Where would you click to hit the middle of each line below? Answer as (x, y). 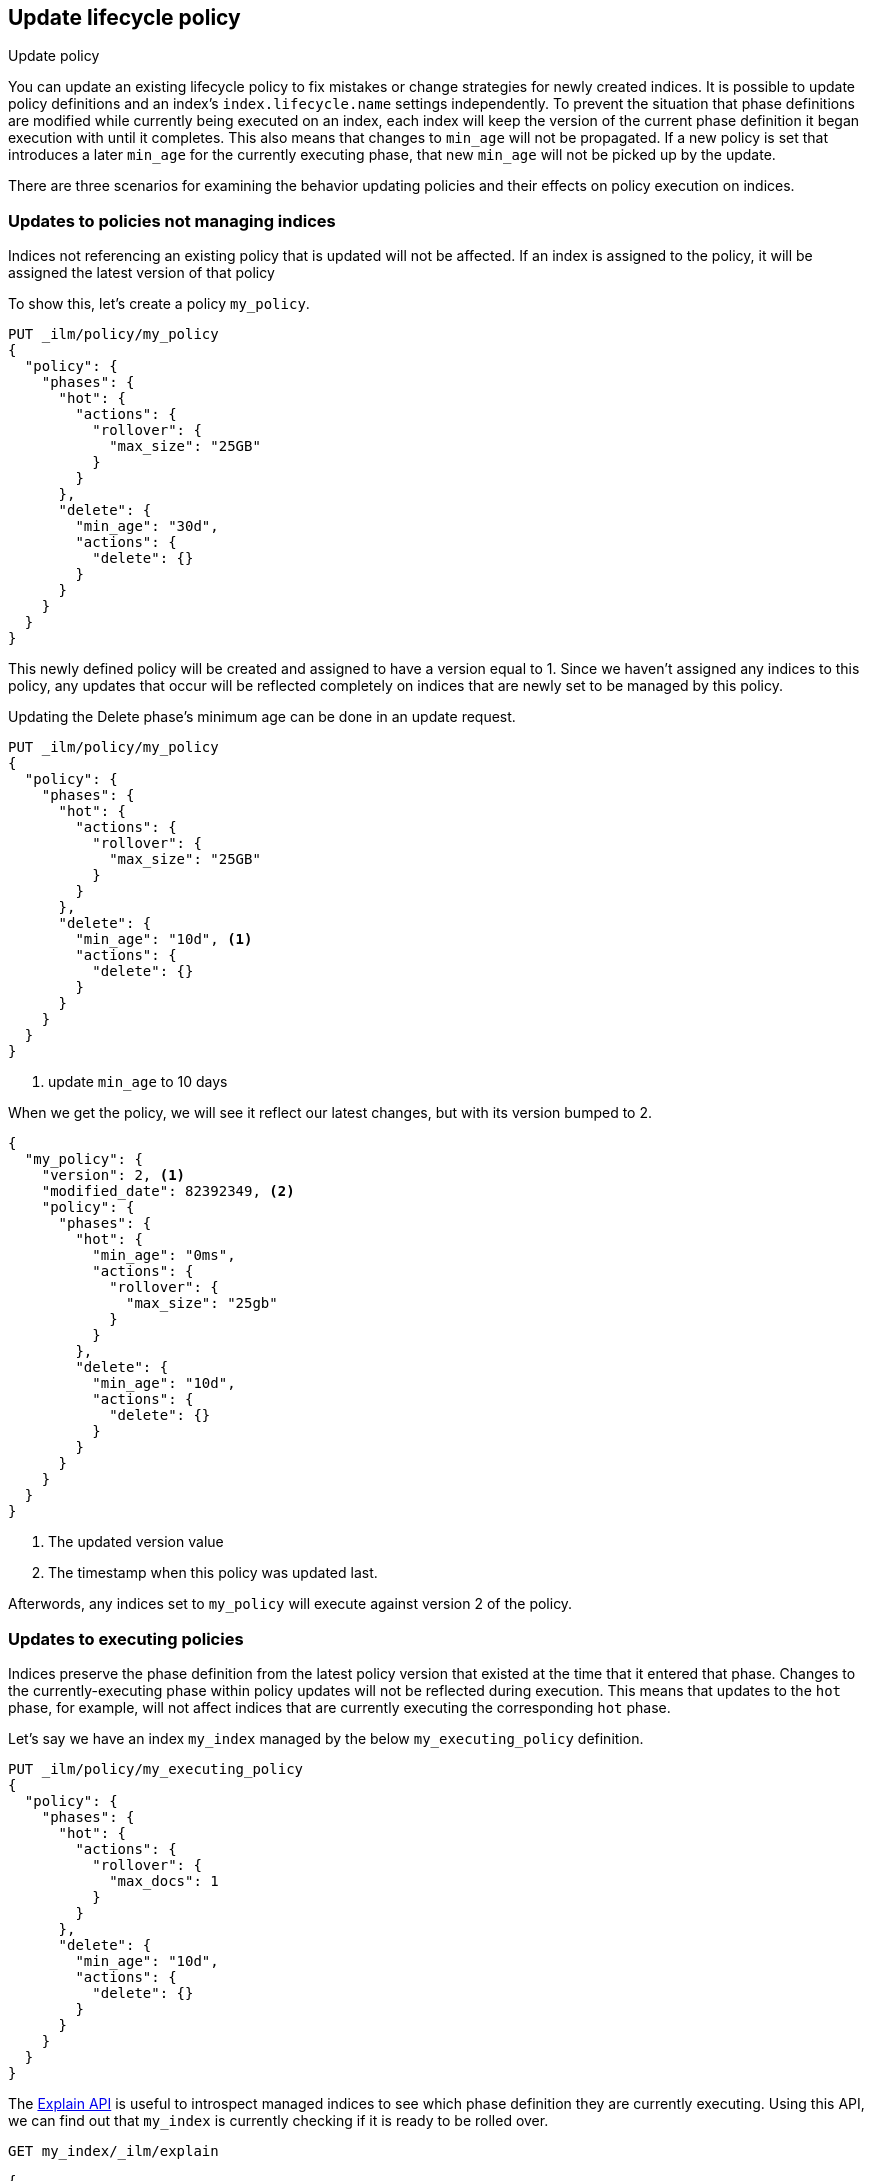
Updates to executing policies (126, 1638)
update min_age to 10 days (138, 1082)
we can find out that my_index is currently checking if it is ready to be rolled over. (278, 2120)
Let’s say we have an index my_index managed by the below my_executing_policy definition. (326, 1738)
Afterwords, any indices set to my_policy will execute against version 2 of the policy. (290, 1604)
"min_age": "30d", (147, 526)
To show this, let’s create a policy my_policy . (159, 304)
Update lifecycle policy (124, 17)
